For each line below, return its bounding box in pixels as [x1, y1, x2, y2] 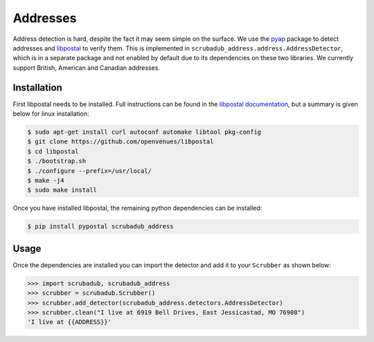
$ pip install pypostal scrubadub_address [27, 222, 174, 231]
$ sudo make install [27, 186, 97, 194]
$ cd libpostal [27, 147, 79, 155]
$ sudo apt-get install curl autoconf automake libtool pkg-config [27, 128, 262, 136]
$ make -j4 [27, 177, 64, 184]
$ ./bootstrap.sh [27, 157, 87, 165]
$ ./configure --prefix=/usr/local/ [27, 167, 152, 174]
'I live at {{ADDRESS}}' [27, 318, 112, 326]
